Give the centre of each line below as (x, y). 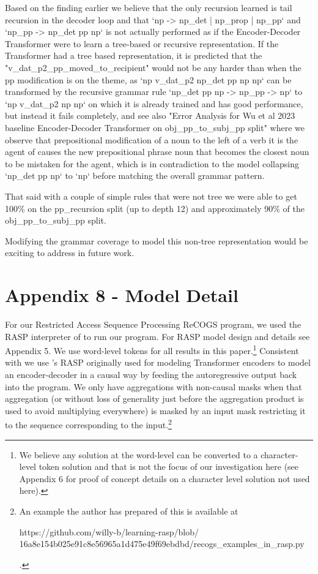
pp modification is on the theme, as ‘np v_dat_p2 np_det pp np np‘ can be (148, 79)
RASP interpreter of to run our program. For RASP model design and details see (157, 336)
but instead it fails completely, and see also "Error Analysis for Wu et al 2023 (150, 115)
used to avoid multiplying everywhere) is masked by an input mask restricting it (155, 410)
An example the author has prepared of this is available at (129, 511)
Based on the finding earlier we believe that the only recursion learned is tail (149, 7)
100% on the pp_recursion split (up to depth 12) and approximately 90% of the (155, 208)
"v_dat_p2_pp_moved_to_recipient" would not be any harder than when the (153, 67)
